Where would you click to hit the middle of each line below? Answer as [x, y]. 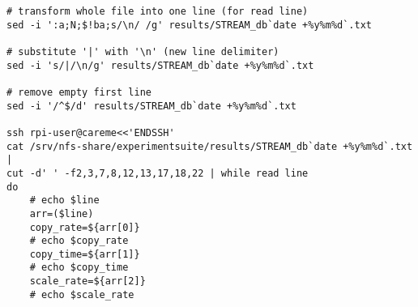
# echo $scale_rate [82, 294]
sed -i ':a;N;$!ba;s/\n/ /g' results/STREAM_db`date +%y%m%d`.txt [190, 25]
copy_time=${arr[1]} [85, 254]
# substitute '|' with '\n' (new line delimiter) [143, 51]
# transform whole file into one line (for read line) [158, 11]
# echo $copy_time [79, 268]
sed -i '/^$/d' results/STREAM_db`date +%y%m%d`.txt [151, 106]
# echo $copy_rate [79, 241]
